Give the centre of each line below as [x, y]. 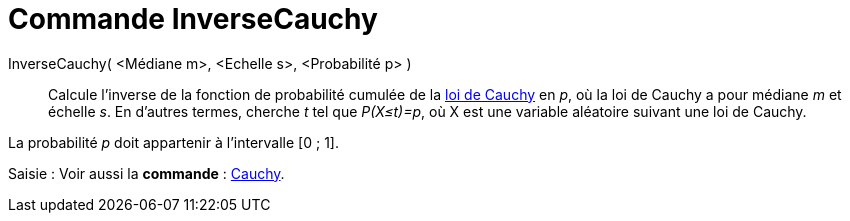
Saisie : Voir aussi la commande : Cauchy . [146, 173]
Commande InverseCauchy [193, 19]
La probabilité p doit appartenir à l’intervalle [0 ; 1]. [173, 142]
